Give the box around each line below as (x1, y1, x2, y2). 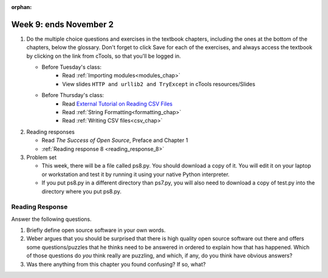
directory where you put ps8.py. (41, 188, 121, 195)
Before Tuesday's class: (41, 64, 102, 71)
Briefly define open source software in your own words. (26, 226, 166, 234)
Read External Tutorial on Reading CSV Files (62, 100, 173, 107)
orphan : (11, 4, 32, 10)
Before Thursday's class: (41, 92, 104, 99)
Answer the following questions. (11, 215, 92, 223)
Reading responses (26, 128, 75, 135)
